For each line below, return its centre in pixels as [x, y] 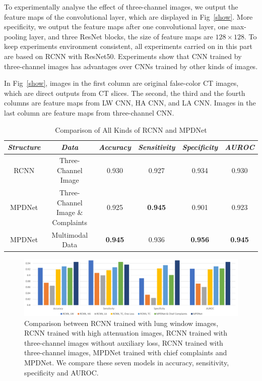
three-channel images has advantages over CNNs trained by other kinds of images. [131, 66]
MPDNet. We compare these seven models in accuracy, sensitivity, [127, 362]
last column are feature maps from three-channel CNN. [89, 112]
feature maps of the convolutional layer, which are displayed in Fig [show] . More [128, 16]
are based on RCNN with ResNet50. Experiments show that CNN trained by [123, 56]
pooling [16, 36]
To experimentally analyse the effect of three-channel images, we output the [121, 7]
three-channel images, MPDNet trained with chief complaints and [126, 352]
